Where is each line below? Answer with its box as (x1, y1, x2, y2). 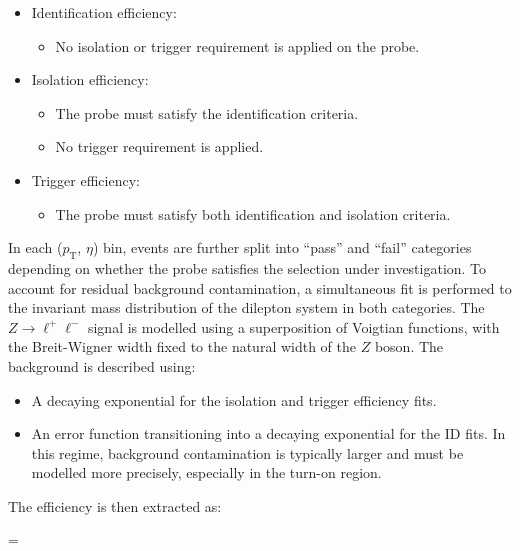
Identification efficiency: (31, 2, 177, 22)
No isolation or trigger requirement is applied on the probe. (55, 35, 420, 56)
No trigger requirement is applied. (55, 136, 264, 157)
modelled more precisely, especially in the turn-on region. (31, 462, 382, 483)
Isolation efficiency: (31, 69, 149, 90)
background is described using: (8, 355, 196, 376)
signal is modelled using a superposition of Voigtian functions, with (87, 316, 500, 337)
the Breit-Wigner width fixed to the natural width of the (8, 336, 357, 357)
